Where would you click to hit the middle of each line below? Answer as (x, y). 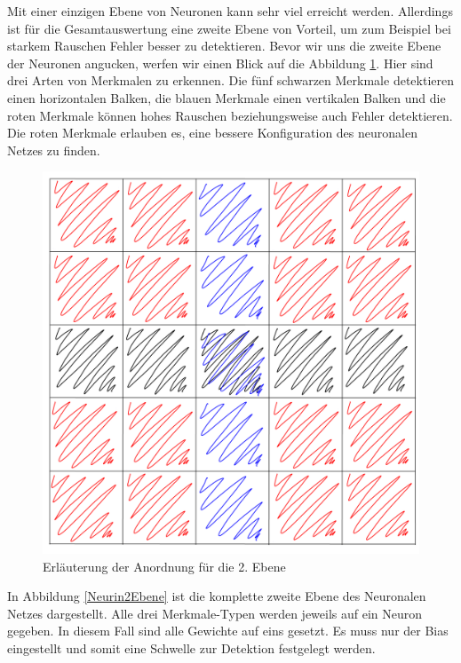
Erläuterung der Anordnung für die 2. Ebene (164, 566)
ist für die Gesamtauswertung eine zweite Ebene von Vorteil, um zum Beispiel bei (229, 28)
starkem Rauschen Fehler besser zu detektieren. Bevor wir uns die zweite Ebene (224, 46)
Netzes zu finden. (54, 150)
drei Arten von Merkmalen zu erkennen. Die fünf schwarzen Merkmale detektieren (230, 80)
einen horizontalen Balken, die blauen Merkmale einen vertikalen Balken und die (227, 97)
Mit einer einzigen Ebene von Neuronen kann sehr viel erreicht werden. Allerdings (230, 11)
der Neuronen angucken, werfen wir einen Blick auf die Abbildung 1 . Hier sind (220, 63)
